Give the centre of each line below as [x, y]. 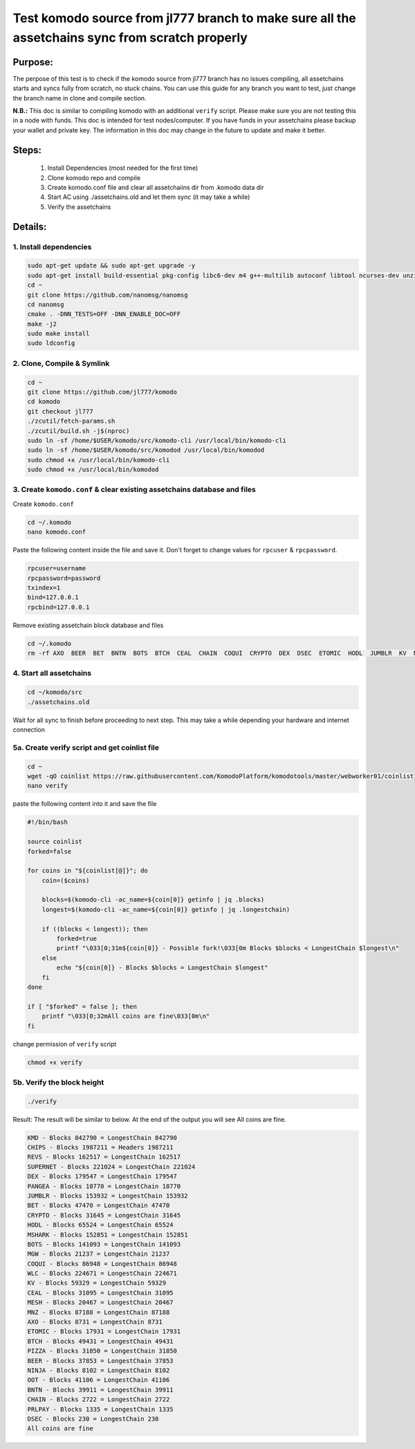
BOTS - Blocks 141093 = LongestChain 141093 [104, 1244]
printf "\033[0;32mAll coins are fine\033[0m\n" [126, 1016]
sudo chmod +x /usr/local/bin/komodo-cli [99, 460]
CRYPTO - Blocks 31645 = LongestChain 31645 [104, 1215]
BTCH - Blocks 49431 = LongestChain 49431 [100, 1341]
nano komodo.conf [57, 532]
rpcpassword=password [64, 578]
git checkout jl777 [60, 411]
